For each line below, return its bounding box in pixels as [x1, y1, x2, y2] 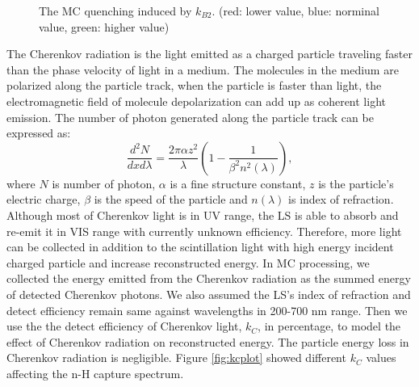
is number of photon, [52, 175, 156, 191]
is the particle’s [318, 175, 394, 191]
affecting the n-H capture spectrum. [6, 364, 184, 381]
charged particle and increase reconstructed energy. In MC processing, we [6, 254, 370, 271]
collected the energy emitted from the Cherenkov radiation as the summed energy [6, 270, 411, 287]
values [366, 349, 396, 366]
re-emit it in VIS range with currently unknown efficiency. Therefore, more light [6, 222, 402, 239]
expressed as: [6, 124, 71, 141]
